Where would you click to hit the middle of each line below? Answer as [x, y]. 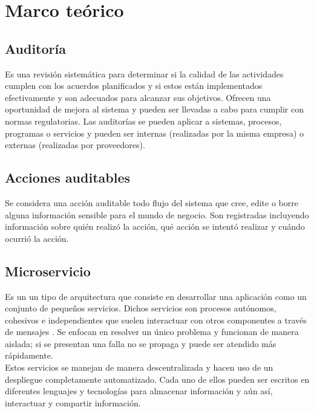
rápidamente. [29, 355]
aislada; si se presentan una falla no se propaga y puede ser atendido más [141, 343]
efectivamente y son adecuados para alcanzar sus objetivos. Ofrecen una [138, 97]
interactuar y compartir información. [73, 402]
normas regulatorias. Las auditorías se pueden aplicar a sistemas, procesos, [143, 121]
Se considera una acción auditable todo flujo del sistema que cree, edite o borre [152, 202]
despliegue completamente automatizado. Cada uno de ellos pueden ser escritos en [157, 379]
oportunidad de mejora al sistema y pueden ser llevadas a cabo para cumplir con [155, 109]
